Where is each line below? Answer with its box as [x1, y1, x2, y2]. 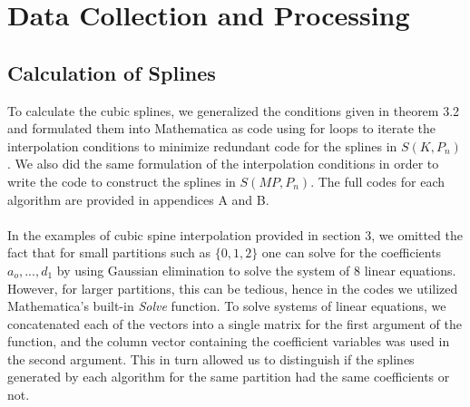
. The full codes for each [310, 171, 446, 190]
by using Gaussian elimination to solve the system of [56, 260, 350, 279]
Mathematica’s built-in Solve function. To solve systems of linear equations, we [7, 296, 446, 315]
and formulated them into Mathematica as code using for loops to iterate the [7, 119, 436, 138]
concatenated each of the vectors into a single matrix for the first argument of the [7, 314, 462, 333]
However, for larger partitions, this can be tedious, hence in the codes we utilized [7, 278, 458, 297]
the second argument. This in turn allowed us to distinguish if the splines [7, 349, 415, 368]
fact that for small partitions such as [7, 243, 211, 262]
